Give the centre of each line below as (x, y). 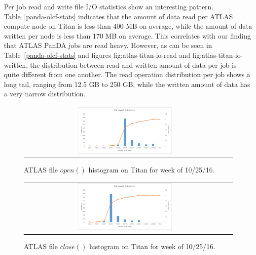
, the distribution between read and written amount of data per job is (131, 64)
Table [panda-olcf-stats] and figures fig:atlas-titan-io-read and (97, 55)
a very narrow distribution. (45, 94)
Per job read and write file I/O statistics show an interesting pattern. (109, 6)
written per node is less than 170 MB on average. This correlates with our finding (128, 35)
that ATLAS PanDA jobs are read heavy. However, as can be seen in (108, 45)
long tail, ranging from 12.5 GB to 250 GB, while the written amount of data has (127, 84)
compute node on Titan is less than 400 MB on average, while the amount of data (128, 26)
